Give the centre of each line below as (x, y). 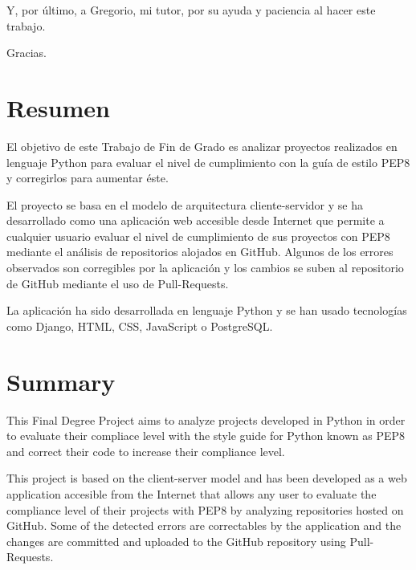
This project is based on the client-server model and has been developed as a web (207, 478)
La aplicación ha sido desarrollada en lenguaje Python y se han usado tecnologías (207, 310)
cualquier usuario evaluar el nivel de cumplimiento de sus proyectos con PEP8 (198, 236)
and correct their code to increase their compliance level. (146, 451)
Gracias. (27, 53)
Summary (61, 381)
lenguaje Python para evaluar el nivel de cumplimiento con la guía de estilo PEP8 (208, 162)
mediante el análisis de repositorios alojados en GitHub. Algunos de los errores (200, 252)
